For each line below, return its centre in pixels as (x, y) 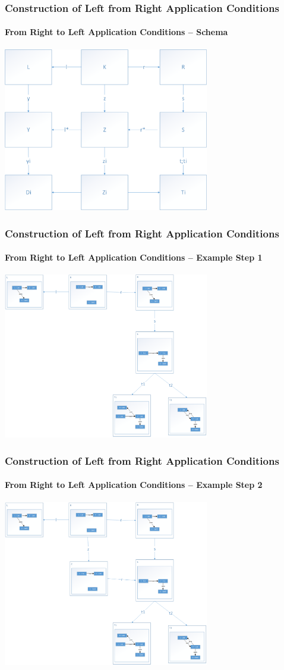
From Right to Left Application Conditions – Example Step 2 (134, 485)
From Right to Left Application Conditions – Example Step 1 (134, 257)
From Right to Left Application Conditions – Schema (116, 32)
